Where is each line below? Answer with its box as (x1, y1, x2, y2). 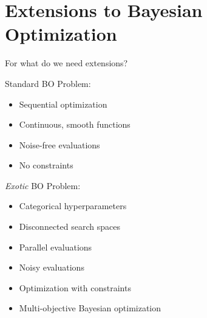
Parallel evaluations (19, 240, 92, 253)
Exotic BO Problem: (5, 179, 81, 192)
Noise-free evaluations (19, 138, 100, 151)
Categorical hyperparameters (19, 199, 127, 212)
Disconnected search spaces (19, 220, 120, 233)
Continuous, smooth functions (19, 118, 131, 131)
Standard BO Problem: (5, 77, 91, 89)
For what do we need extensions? (5, 57, 128, 69)
